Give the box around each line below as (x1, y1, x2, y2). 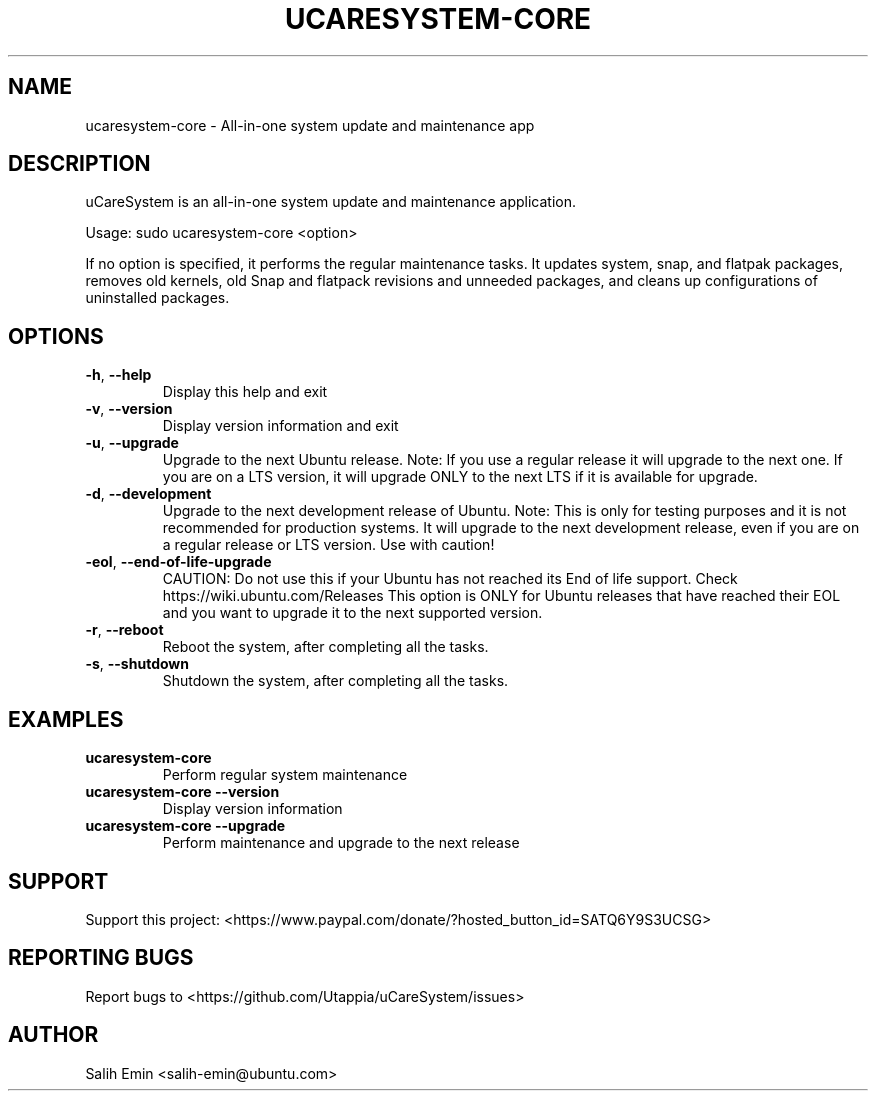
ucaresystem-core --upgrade (85, 817, 286, 835)
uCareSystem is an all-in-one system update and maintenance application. (85, 193, 577, 211)
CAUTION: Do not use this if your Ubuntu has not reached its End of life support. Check (162, 570, 738, 588)
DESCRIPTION (8, 151, 151, 177)
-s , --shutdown (85, 655, 189, 673)
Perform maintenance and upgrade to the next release (162, 834, 520, 852)
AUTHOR (8, 1022, 99, 1048)
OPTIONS (8, 323, 104, 349)
